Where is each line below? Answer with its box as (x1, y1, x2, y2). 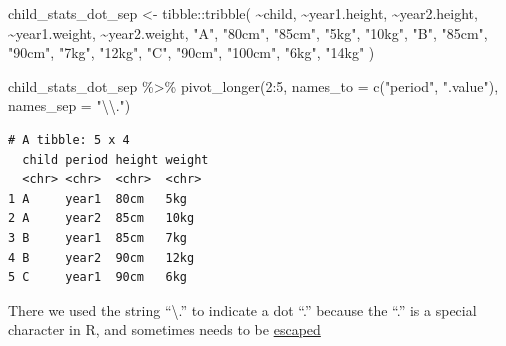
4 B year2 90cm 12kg (8, 250, 195, 265)
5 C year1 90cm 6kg (8, 270, 187, 285)
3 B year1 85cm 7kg (8, 230, 187, 245)
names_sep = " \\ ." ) (8, 95, 131, 116)
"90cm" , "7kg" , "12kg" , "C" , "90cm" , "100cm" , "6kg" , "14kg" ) (8, 42, 375, 63)
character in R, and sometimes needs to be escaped (8, 319, 321, 340)
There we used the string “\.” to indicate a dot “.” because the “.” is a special (8, 299, 477, 320)
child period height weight (22, 152, 209, 167)
